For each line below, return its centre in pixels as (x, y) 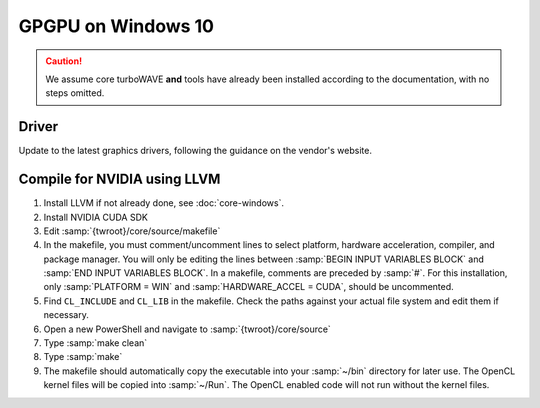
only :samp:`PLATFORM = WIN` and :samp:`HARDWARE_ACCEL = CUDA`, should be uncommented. (248, 287)
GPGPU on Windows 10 (116, 26)
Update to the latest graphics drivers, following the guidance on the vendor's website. (195, 151)
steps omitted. (75, 93)
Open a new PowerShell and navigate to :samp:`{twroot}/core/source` (187, 329)
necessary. (66, 315)
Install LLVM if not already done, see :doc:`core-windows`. (164, 203)
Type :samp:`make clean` (95, 343)
